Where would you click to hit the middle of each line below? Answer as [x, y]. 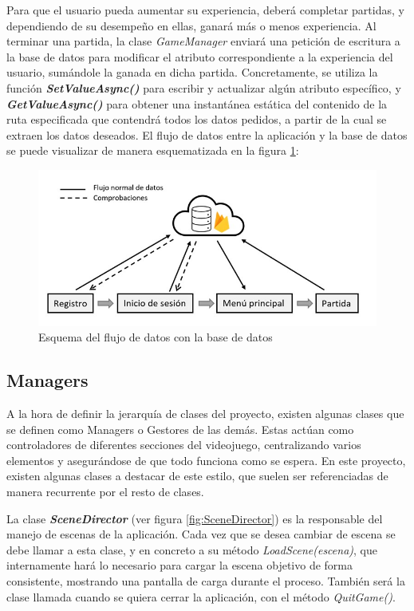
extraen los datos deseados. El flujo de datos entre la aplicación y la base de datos [207, 134]
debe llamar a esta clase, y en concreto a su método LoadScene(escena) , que [192, 549]
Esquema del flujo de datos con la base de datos [156, 337]
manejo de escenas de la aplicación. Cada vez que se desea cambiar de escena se [201, 534]
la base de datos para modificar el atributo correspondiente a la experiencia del [200, 56]
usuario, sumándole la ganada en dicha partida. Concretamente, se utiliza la [192, 72]
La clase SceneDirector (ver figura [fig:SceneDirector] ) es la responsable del [195, 518]
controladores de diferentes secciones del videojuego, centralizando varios [184, 445]
